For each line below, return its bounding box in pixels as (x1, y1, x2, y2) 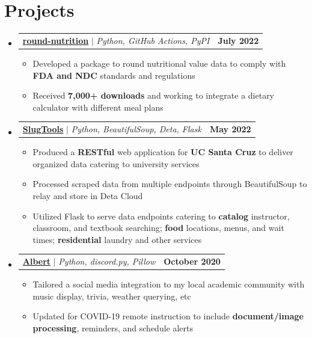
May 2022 (209, 123, 251, 135)
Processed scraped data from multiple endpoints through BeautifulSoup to (32, 177, 307, 190)
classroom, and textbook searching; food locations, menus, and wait (32, 221, 284, 234)
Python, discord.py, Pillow (58, 255, 156, 268)
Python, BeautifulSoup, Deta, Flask (71, 123, 201, 135)
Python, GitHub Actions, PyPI (96, 34, 210, 46)
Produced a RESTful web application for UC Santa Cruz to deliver (32, 146, 293, 158)
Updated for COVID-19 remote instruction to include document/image (32, 310, 304, 322)
